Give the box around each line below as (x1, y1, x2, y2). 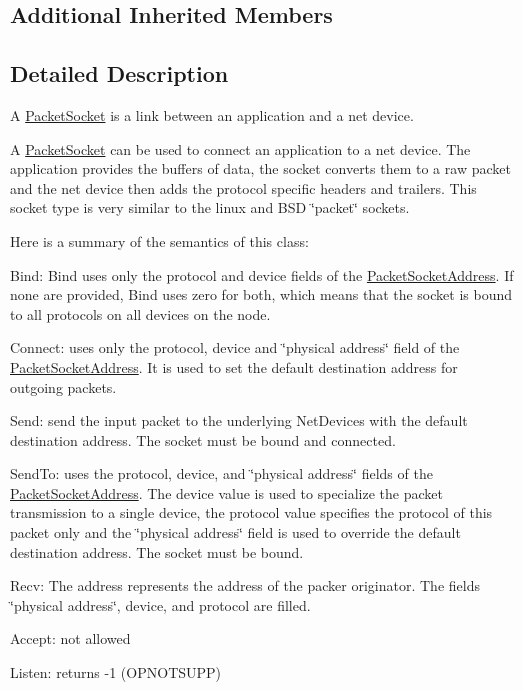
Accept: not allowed (10, 628, 131, 649)
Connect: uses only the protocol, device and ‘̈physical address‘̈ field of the (10, 337, 460, 358)
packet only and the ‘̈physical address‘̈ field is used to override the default (10, 522, 461, 543)
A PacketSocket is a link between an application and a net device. (10, 104, 414, 125)
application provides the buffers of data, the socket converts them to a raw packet (10, 158, 511, 179)
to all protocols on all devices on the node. (10, 303, 271, 324)
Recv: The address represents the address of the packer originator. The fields (10, 575, 480, 596)
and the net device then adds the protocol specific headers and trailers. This (10, 177, 477, 198)
